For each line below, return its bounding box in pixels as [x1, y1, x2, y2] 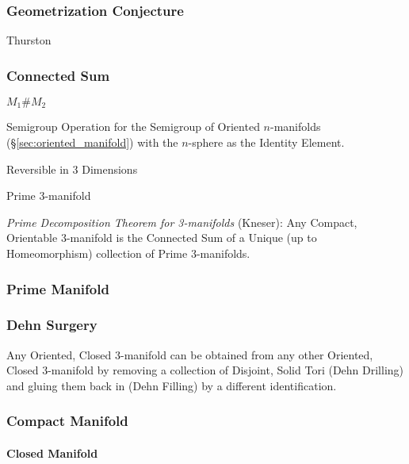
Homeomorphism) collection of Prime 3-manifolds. [6, 245, 250, 262]
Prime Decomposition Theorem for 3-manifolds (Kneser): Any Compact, [6, 213, 357, 230]
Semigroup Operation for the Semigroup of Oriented [6, 118, 260, 135]
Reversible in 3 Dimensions [6, 160, 138, 177]
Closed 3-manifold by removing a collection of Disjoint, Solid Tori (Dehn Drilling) [6, 362, 404, 378]
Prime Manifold [6, 278, 109, 298]
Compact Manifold [6, 411, 128, 431]
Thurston [6, 32, 52, 48]
